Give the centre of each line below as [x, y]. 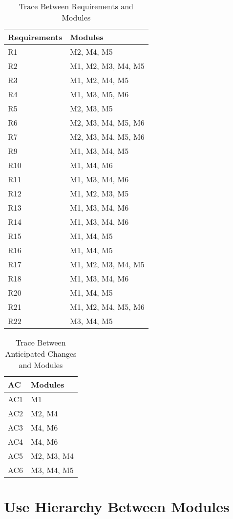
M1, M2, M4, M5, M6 [107, 307]
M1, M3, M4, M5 [99, 151]
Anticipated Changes [41, 354]
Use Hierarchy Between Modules [117, 507]
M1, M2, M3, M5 [99, 193]
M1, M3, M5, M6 [99, 94]
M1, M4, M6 [91, 165]
